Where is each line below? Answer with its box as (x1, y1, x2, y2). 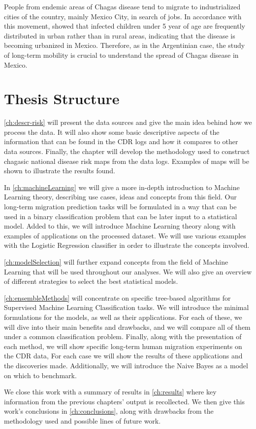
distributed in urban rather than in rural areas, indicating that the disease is (4, 30, 235, 40)
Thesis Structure (4, 88, 120, 109)
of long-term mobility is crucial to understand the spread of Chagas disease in (4, 49, 239, 60)
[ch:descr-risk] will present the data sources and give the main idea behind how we (4, 117, 252, 127)
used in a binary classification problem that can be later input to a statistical (4, 211, 237, 221)
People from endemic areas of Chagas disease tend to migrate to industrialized (4, 1, 241, 11)
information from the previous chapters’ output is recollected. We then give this (4, 396, 245, 406)
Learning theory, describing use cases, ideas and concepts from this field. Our (4, 192, 237, 202)
